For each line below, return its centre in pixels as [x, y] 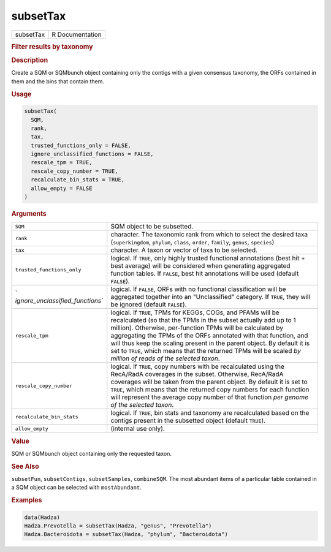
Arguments [29, 214]
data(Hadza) [42, 517]
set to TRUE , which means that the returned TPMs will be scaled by [206, 351]
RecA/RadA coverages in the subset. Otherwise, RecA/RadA [197, 374]
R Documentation [77, 34]
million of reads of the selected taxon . [165, 358]
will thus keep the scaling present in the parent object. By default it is [210, 343]
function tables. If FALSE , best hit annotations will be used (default [205, 274]
